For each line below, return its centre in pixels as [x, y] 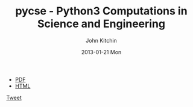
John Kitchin [101, 40]
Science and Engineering [101, 24]
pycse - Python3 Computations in [101, 11]
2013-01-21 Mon [101, 52]
